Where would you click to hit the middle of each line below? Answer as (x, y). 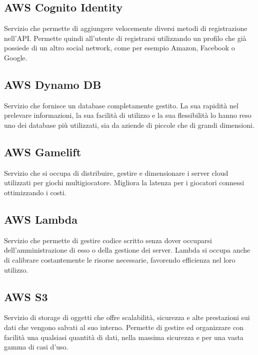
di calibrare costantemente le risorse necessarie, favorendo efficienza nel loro (120, 259)
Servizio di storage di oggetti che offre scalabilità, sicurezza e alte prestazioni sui (127, 317)
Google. (16, 57)
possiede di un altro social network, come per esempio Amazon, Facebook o (119, 48)
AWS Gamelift (43, 152)
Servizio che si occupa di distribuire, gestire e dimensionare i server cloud (116, 173)
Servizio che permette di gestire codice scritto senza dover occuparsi (108, 240)
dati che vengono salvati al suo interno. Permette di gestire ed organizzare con (124, 327)
